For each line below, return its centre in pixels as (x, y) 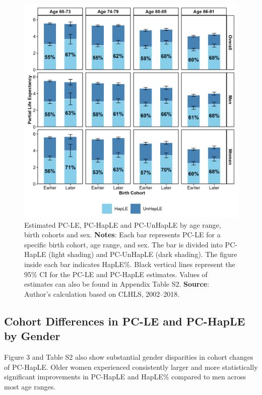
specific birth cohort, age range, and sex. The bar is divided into (123, 244)
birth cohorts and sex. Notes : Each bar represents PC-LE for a (122, 235)
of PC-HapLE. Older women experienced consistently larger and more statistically (131, 367)
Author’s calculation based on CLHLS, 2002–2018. (102, 293)
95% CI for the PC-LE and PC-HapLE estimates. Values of (116, 274)
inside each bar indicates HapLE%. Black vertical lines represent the (130, 264)
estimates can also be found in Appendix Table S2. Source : (117, 284)
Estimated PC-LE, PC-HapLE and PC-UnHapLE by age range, (123, 224)
